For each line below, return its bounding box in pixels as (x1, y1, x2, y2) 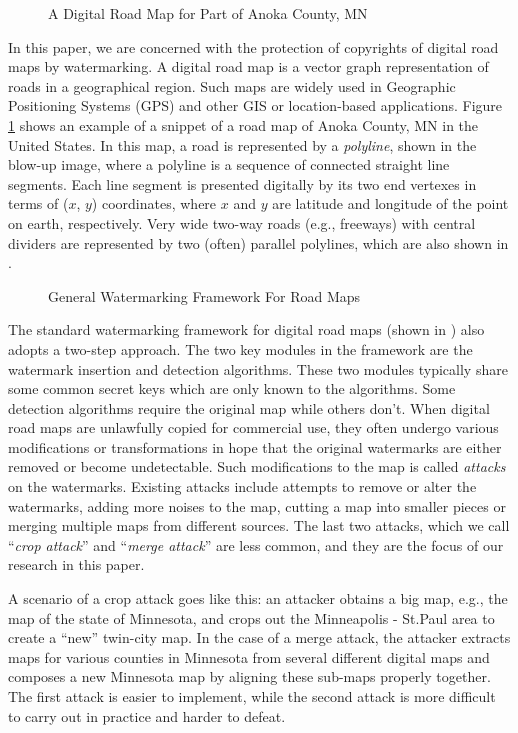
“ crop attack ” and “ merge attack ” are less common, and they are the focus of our (8, 534, 504, 555)
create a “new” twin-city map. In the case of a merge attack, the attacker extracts (8, 627, 511, 648)
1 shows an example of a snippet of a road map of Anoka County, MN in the (8, 114, 479, 135)
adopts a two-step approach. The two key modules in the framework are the (8, 338, 473, 359)
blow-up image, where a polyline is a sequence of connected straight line (8, 154, 450, 175)
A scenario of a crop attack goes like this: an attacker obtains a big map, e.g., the (8, 588, 508, 609)
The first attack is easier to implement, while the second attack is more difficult (8, 686, 496, 706)
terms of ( (8, 193, 69, 214)
